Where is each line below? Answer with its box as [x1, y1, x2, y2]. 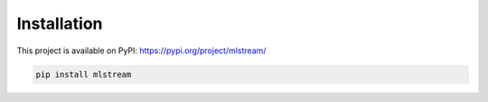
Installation [16, 14, 103, 33]
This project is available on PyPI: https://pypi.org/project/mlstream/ [16, 45, 267, 56]
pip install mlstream [35, 69, 132, 79]
